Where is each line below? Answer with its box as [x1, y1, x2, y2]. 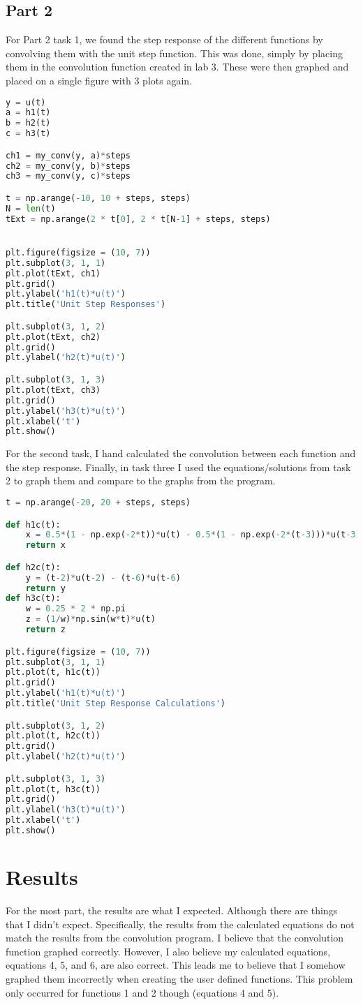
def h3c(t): [6, 593, 61, 604]
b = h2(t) [6, 118, 51, 128]
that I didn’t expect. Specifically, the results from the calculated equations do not [6, 916, 355, 931]
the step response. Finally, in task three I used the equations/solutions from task [6, 459, 351, 474]
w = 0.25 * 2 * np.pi [25, 604, 126, 614]
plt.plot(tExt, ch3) [6, 385, 101, 395]
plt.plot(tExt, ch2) [6, 332, 101, 342]
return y [25, 583, 66, 593]
